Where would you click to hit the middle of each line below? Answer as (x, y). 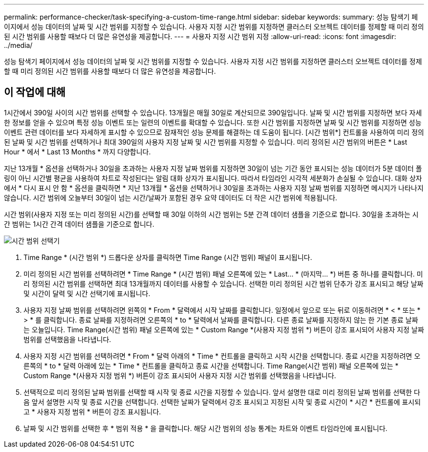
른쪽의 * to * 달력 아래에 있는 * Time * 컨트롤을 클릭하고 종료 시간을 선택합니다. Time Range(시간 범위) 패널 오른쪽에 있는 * (211, 366)
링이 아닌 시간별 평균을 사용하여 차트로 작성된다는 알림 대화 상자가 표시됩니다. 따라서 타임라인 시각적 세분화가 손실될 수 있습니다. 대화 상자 (213, 178)
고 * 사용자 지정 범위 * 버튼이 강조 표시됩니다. (92, 411)
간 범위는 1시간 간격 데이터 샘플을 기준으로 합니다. (79, 224)
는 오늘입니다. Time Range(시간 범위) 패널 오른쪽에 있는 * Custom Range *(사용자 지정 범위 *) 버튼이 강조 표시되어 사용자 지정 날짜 (224, 329)
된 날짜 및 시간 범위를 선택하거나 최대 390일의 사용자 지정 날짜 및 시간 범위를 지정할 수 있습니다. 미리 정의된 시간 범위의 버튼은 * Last (206, 142)
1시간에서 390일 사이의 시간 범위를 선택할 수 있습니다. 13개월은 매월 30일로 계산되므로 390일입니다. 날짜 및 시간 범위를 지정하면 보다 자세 (213, 112)
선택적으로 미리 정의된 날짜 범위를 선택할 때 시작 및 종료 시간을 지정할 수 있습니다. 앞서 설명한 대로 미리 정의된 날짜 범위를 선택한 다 (222, 392)
